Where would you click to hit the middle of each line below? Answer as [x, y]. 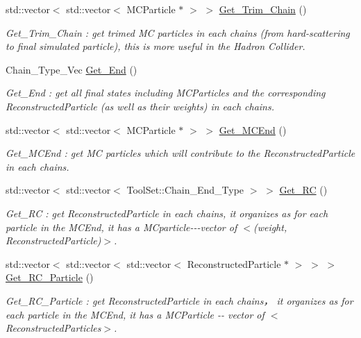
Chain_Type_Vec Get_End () [72, 69]
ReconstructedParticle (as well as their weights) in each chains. [140, 106]
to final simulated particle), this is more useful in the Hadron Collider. [156, 46]
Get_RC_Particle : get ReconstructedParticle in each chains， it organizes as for [179, 300]
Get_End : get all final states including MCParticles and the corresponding [166, 93]
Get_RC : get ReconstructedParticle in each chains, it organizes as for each [167, 213]
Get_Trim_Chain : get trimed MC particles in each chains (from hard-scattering [178, 32]
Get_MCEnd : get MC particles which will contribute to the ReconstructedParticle [180, 153]
